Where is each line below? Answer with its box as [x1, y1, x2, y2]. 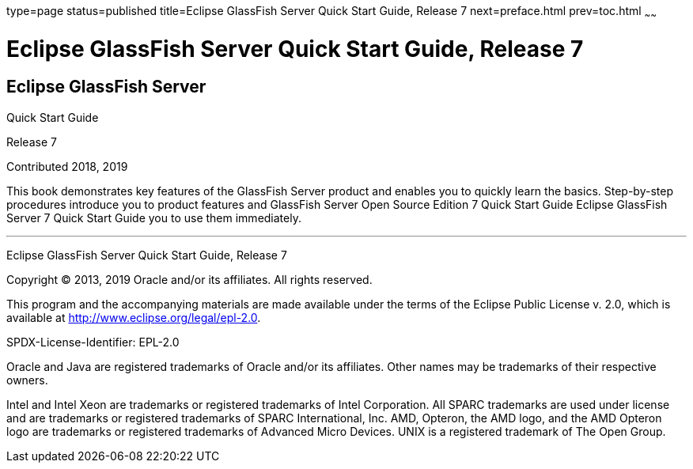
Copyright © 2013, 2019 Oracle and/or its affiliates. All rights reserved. [6, 272, 373, 286]
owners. [6, 373, 48, 387]
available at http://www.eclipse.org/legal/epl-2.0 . [6, 310, 261, 324]
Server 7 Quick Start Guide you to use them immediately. [6, 210, 301, 225]
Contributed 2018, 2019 [6, 159, 128, 173]
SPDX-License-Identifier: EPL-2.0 [6, 335, 180, 349]
